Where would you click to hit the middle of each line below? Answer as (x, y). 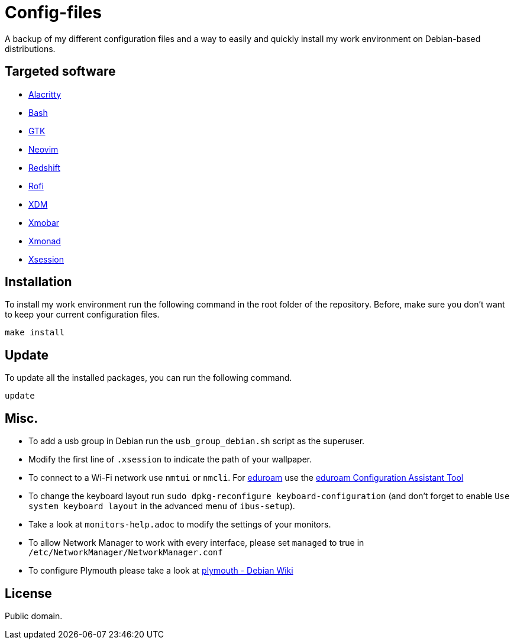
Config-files (53, 12)
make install (35, 333)
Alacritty (45, 94)
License (28, 593)
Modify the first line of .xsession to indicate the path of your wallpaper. (170, 459)
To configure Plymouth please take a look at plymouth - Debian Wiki (161, 571)
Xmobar (44, 222)
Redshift (44, 167)
